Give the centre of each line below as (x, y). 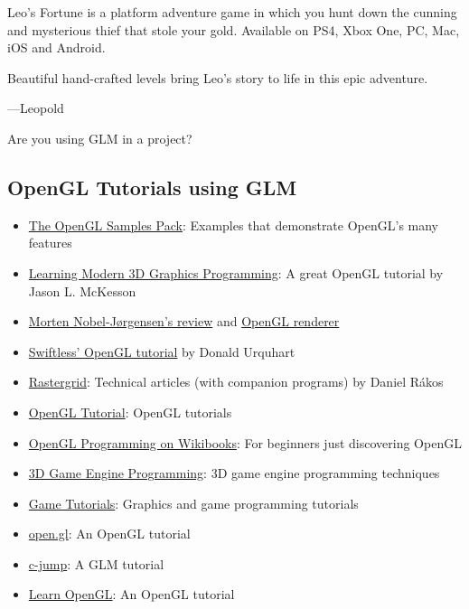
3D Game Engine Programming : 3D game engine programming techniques (234, 473)
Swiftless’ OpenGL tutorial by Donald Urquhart (162, 351)
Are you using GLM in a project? (100, 138)
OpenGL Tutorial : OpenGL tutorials (130, 412)
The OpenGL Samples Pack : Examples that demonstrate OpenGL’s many (234, 225)
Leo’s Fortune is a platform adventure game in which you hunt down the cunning (232, 12)
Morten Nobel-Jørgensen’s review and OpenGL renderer (184, 321)
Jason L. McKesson (82, 290)
